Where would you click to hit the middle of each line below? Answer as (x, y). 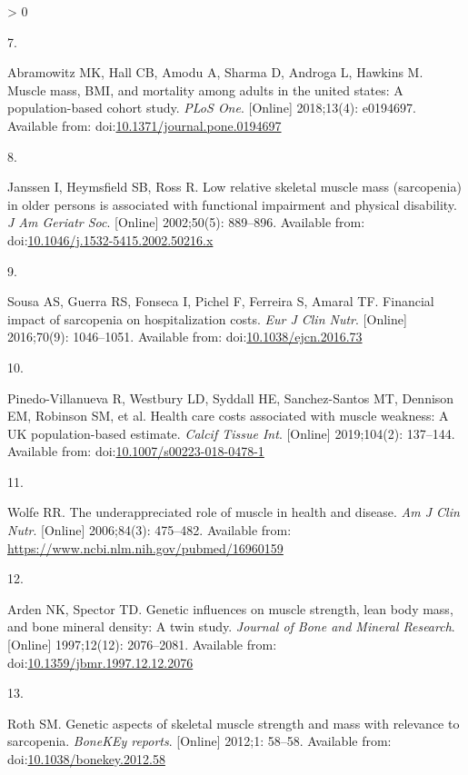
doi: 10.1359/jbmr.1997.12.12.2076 (100, 662)
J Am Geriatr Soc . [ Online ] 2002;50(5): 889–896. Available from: (186, 222)
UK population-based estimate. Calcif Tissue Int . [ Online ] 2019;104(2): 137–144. (231, 433)
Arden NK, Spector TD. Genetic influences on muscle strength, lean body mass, (230, 608)
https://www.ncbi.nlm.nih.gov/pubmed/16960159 (145, 547)
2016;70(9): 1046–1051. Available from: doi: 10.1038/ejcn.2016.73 (185, 337)
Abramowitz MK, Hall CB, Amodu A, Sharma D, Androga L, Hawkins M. (215, 72)
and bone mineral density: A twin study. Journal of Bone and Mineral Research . (231, 626)
